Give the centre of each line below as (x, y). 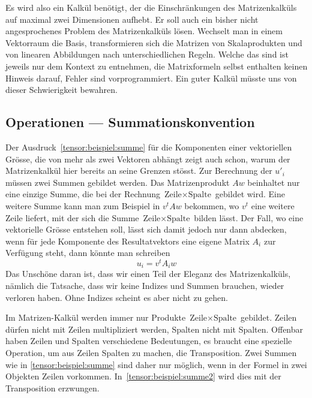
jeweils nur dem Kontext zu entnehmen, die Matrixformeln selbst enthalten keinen (157, 66)
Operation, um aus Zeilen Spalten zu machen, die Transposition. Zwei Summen (151, 352)
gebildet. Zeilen (269, 317)
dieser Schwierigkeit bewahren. (61, 90)
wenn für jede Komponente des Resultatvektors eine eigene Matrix (127, 241)
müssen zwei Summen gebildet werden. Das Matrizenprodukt (118, 182)
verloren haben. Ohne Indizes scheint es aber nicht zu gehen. (117, 297)
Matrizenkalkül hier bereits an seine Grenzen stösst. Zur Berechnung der (139, 171)
